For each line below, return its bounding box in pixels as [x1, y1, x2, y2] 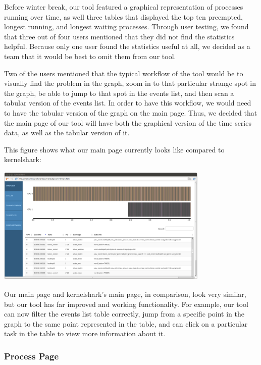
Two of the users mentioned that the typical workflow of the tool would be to [4, 68, 243, 78]
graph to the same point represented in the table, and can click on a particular [4, 318, 248, 329]
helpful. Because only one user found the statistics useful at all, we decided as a [4, 41, 250, 51]
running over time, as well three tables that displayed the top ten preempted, [4, 11, 243, 22]
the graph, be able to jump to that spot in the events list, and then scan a [4, 87, 234, 98]
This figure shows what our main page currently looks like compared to [4, 144, 225, 154]
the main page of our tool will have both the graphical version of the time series [4, 117, 251, 128]
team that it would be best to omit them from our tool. [4, 50, 176, 61]
